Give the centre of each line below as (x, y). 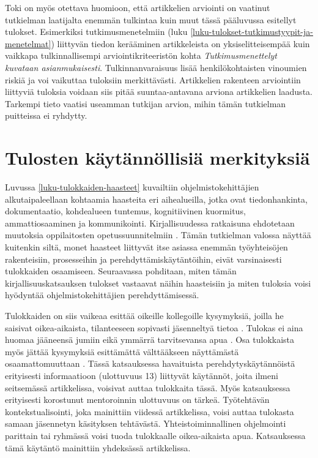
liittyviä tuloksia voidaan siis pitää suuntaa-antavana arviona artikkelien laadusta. (159, 92)
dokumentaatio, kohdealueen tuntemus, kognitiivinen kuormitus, (125, 211)
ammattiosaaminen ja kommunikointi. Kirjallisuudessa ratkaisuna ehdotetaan (150, 223)
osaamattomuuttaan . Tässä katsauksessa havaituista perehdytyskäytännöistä (150, 363)
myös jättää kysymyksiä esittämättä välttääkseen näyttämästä (122, 351)
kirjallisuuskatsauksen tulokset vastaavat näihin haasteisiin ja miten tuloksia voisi (158, 283)
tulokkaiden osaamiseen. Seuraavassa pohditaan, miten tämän (121, 271)
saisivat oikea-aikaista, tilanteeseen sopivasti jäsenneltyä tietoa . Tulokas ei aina (154, 327)
